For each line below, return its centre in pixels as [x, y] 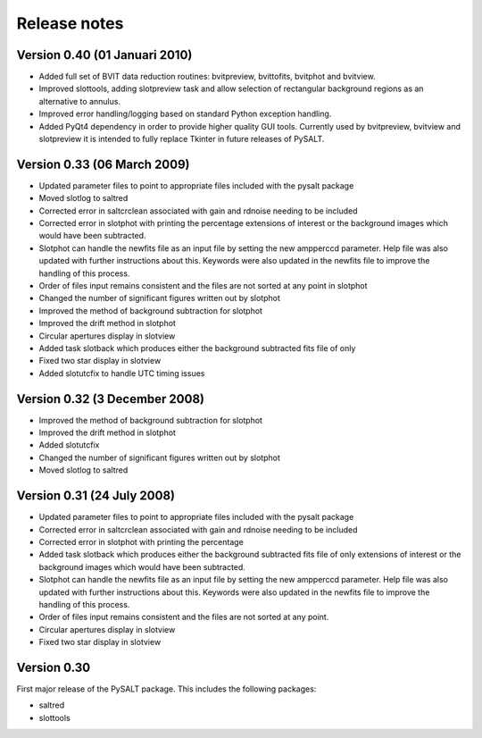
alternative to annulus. [79, 101]
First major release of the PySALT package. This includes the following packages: [166, 689]
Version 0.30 [54, 667]
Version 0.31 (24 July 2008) [96, 496]
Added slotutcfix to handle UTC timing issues [122, 373]
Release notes [70, 23]
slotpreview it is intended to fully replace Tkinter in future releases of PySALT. [182, 139]
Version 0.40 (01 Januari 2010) [104, 55]
